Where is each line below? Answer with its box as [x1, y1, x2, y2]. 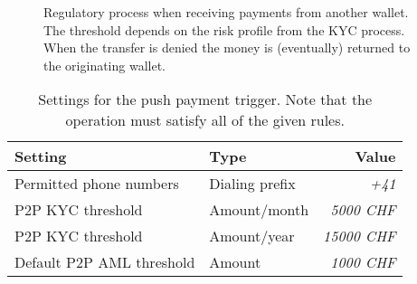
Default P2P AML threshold [14, 251, 195, 273]
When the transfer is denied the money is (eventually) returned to [43, 38, 411, 57]
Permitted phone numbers [14, 173, 179, 194]
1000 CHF [330, 251, 396, 273]
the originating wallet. [43, 55, 166, 74]
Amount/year [209, 225, 295, 247]
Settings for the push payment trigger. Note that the [38, 89, 373, 110]
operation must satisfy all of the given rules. [65, 109, 345, 131]
